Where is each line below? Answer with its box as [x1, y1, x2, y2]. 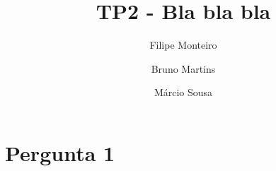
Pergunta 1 [5, 138, 115, 167]
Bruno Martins [151, 61, 216, 76]
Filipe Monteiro [149, 37, 217, 52]
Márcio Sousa [154, 85, 213, 100]
